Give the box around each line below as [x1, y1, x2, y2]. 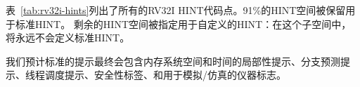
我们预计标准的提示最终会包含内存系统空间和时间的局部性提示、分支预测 [6, 53, 340, 68]
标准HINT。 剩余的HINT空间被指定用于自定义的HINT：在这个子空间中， [15, 16, 352, 31]
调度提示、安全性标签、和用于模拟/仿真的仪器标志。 [44, 67, 286, 82]
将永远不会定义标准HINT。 [6, 30, 130, 45]
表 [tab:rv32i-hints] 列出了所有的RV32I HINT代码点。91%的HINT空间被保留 [6, 3, 346, 17]
